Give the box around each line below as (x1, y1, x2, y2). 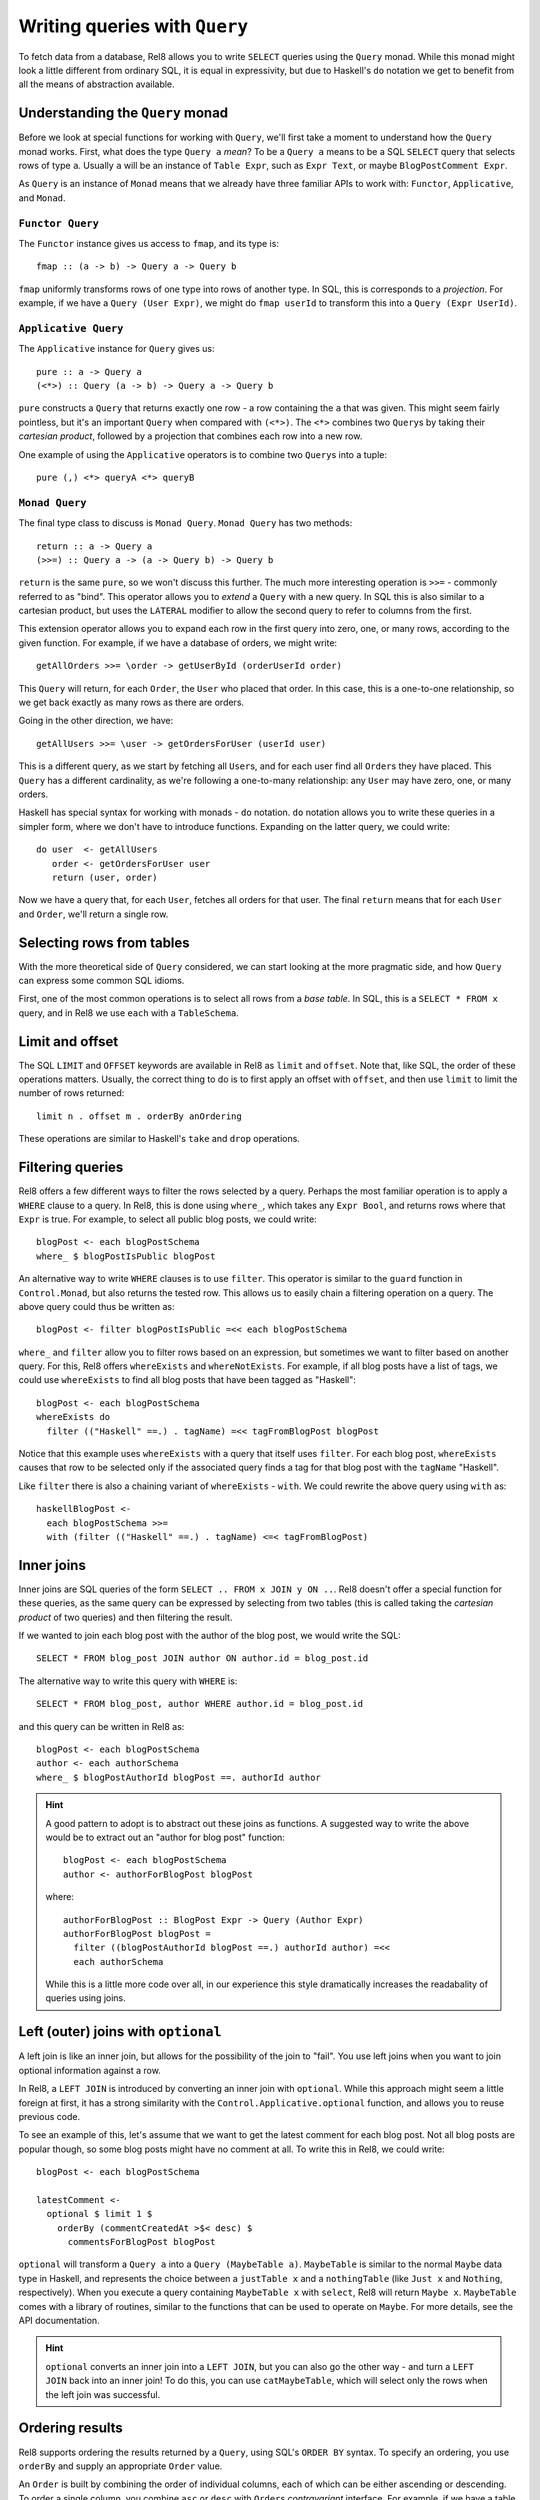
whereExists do (36, 1411, 111, 1423)
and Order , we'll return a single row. (18, 908, 169, 920)
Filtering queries (18, 1159, 124, 1176)
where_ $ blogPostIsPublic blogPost (36, 1250, 216, 1262)
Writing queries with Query (18, 15, 249, 37)
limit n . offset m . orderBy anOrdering (36, 1110, 242, 1122)
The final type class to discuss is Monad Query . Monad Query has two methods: (18, 517, 353, 529)
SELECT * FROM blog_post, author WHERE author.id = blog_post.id (36, 1698, 364, 1710)
